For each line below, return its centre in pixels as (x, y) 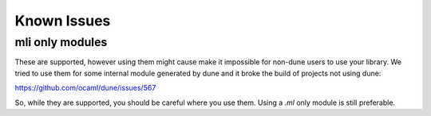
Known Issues (63, 21)
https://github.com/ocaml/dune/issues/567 (85, 88)
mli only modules (61, 42)
